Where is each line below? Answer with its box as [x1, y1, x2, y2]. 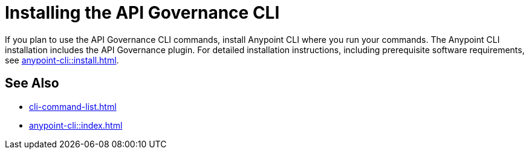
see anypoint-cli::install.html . [5, 54, 119, 65]
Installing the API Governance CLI [5, 2, 280, 23]
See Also [5, 75, 59, 91]
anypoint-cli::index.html [29, 120, 123, 130]
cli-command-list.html [29, 101, 117, 112]
